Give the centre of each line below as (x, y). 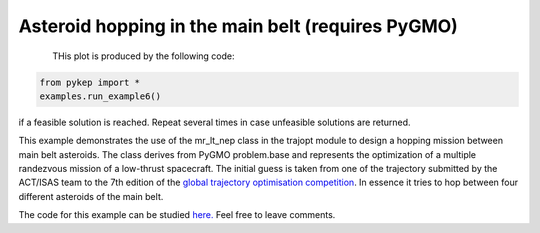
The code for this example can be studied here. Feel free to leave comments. (177, 215)
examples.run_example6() (100, 96)
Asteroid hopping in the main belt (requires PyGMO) (238, 26)
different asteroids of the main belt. (91, 196)
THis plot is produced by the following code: (143, 56)
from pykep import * (89, 82)
